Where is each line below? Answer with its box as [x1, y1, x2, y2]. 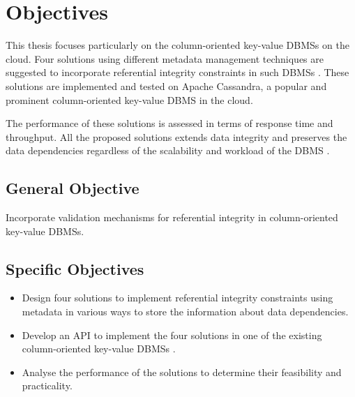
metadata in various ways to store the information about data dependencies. [22, 304, 349, 319]
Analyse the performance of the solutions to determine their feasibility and [22, 364, 342, 379]
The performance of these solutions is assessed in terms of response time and [6, 116, 333, 130]
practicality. [22, 378, 73, 393]
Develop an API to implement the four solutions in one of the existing [22, 327, 322, 342]
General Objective [6, 177, 139, 199]
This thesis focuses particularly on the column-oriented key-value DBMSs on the [6, 38, 349, 52]
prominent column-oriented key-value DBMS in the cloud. [6, 92, 253, 107]
